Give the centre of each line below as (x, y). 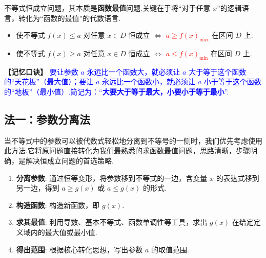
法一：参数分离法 (47, 119)
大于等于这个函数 (218, 71)
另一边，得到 (38, 188)
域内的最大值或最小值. (60, 232)
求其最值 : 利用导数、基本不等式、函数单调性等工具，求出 (112, 222)
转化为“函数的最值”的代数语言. (69, 18)
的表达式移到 (238, 178)
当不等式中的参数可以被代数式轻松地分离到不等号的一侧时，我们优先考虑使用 (133, 140)
